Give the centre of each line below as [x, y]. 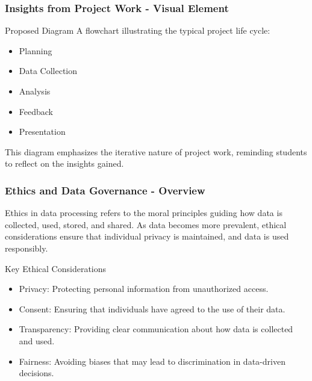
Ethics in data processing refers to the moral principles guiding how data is [144, 213]
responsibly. [27, 248]
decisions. [36, 373]
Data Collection [48, 71]
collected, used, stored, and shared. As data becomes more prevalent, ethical [146, 224]
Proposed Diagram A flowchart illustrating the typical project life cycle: [138, 30]
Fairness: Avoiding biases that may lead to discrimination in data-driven [152, 361]
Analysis [35, 91]
